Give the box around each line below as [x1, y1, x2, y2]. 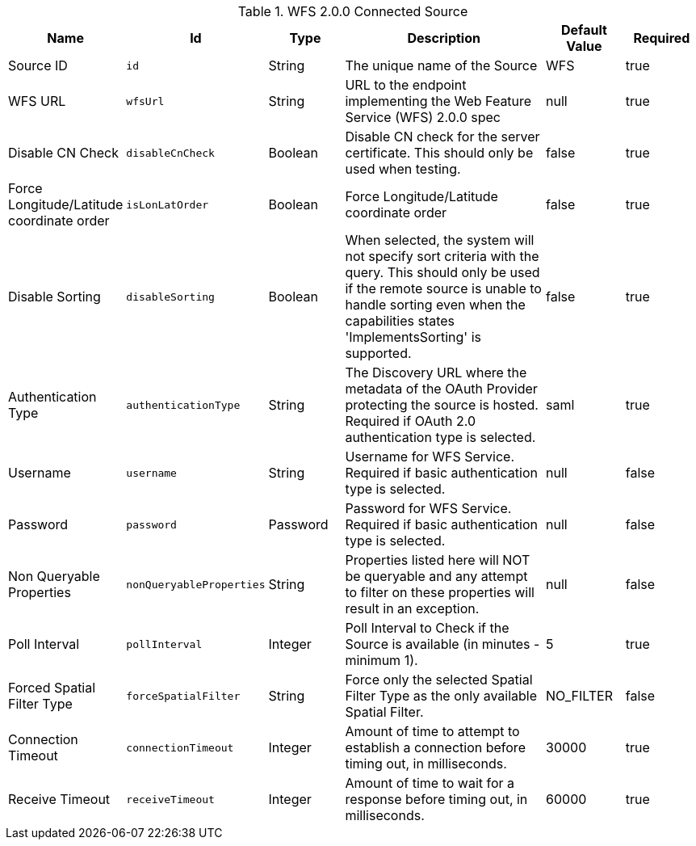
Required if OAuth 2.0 [345, 413, 476, 429]
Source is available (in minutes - [345, 636, 540, 652]
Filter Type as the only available [345, 688, 538, 704]
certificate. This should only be [345, 145, 534, 161]
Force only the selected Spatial [345, 671, 533, 688]
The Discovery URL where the [345, 364, 527, 381]
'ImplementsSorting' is [345, 329, 481, 345]
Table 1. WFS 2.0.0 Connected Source [237, 3, 468, 19]
